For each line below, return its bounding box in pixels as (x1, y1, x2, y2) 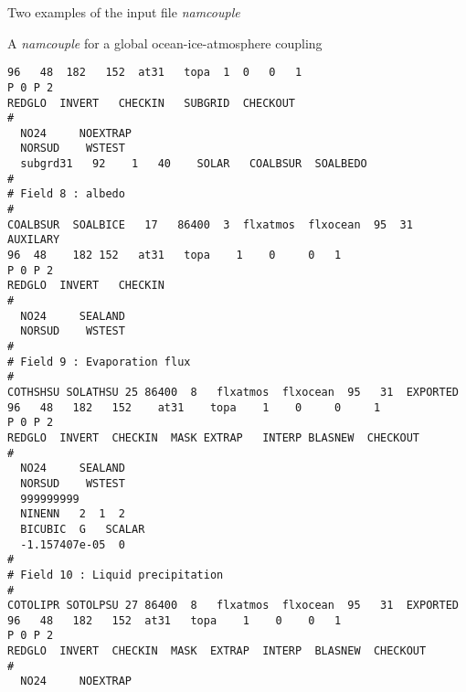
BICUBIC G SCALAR (20, 522, 145, 536)
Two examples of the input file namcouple (7, 3, 240, 21)
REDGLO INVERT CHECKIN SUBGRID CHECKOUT (7, 96, 295, 110)
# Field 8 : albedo (7, 187, 125, 201)
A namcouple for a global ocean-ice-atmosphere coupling (7, 33, 323, 52)
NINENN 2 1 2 (20, 507, 125, 521)
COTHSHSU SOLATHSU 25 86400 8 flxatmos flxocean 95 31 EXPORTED (7, 385, 459, 399)
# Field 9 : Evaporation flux (7, 355, 191, 368)
